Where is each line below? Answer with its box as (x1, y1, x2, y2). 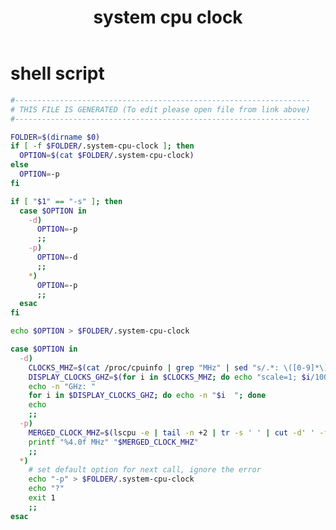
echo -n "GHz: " (28, 381, 97, 391)
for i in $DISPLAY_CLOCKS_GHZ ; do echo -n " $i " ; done (28, 391, 267, 401)
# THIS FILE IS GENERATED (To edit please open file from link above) (10, 104, 311, 115)
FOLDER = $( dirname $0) (10, 132, 101, 142)
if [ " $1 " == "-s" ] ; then (10, 196, 123, 206)
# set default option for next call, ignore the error (28, 465, 262, 475)
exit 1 (28, 493, 56, 503)
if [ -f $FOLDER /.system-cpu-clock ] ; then (10, 141, 195, 151)
